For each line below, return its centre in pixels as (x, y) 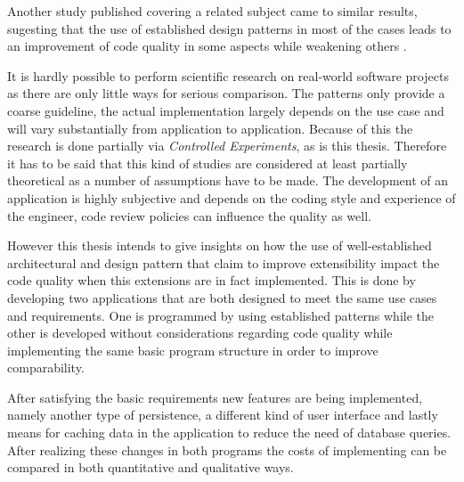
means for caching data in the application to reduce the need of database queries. (229, 433)
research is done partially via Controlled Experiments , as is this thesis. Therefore (227, 146)
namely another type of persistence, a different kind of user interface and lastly (223, 415)
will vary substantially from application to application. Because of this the (210, 128)
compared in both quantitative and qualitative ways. (151, 467)
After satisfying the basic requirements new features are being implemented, (215, 397)
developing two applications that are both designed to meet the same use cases (222, 297)
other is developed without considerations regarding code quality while (200, 333)
